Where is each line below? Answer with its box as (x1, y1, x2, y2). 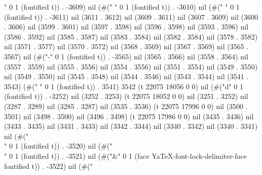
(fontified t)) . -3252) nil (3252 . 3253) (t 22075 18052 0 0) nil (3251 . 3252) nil (4, 91, 248, 101)
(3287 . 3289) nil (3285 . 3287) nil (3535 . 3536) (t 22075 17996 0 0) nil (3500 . (4, 100, 248, 111)
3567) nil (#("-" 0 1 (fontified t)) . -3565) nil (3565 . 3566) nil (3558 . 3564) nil (4, 51, 248, 61)
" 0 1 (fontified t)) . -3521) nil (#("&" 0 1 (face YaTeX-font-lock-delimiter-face (4, 150, 247, 161)
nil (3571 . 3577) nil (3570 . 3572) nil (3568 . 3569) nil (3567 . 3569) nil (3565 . (4, 41, 249, 52)
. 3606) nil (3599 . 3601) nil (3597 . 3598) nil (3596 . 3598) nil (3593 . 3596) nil (4, 21, 249, 32)
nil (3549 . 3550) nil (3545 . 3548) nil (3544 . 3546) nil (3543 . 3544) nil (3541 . (4, 71, 249, 82)
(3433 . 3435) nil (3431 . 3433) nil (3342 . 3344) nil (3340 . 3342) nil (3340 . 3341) (4, 121, 258, 131)
